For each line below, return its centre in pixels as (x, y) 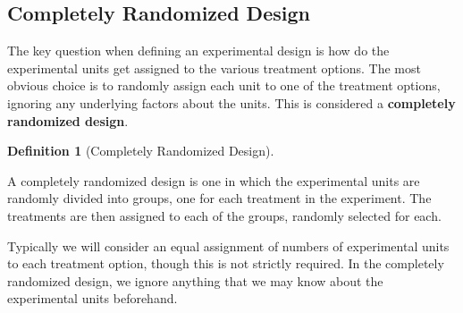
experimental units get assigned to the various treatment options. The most (214, 68)
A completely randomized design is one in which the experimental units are (214, 180)
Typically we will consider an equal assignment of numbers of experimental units (228, 245)
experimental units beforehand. (93, 298)
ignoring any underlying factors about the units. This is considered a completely (231, 102)
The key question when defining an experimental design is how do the (198, 51)
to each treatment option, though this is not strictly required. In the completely (226, 263)
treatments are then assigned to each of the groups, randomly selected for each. (224, 215)
